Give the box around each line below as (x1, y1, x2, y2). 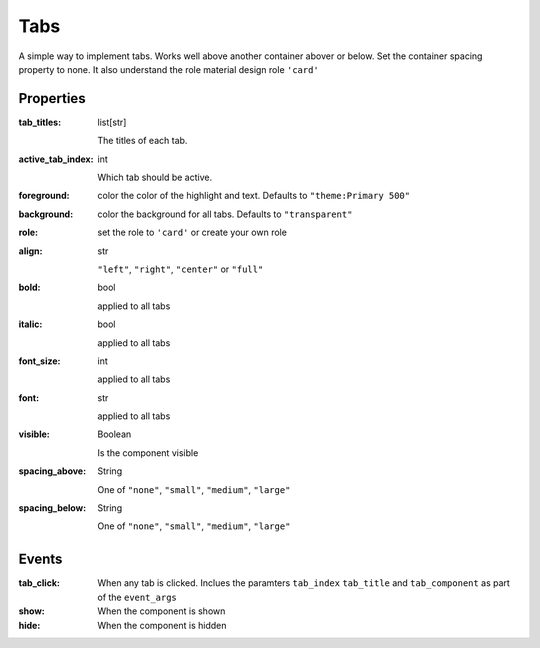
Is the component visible (97, 446, 199, 459)
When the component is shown (97, 605, 226, 617)
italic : (18, 318, 43, 330)
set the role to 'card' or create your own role (97, 226, 287, 239)
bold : (18, 281, 41, 294)
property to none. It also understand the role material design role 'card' (18, 63, 319, 75)
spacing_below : (18, 502, 87, 514)
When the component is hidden (97, 619, 227, 631)
